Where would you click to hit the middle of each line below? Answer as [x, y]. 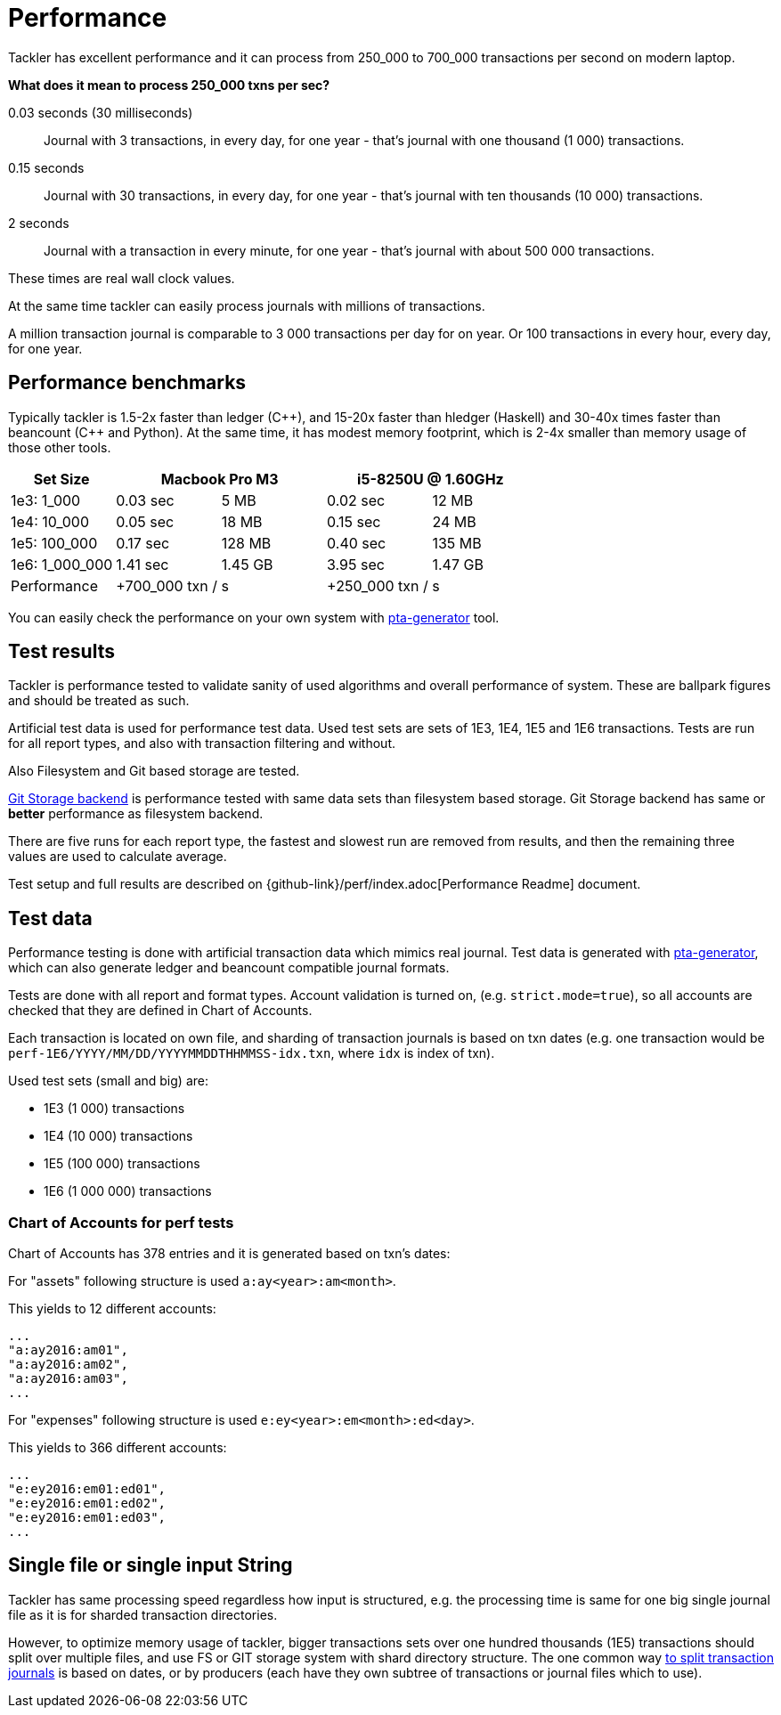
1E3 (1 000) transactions [114, 1109]
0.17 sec [143, 543]
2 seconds [39, 223]
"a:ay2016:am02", [68, 1365]
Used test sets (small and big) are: [108, 1081]
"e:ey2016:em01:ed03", [87, 1518]
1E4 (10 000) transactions [118, 1136]
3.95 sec [356, 564]
